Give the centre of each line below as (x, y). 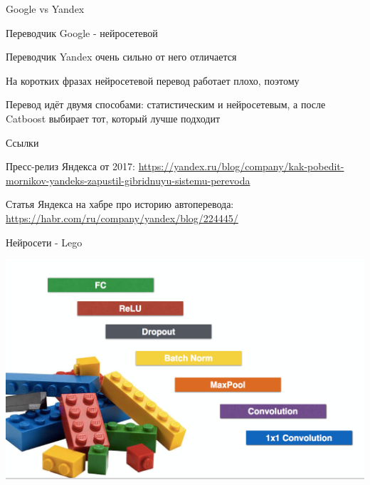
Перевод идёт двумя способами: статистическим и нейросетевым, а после (166, 104)
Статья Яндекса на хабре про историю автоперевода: (120, 204)
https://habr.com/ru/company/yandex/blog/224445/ (122, 218)
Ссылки (22, 142)
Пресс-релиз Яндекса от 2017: (71, 166)
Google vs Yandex (45, 9)
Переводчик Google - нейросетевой (82, 32)
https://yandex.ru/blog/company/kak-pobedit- (241, 166)
